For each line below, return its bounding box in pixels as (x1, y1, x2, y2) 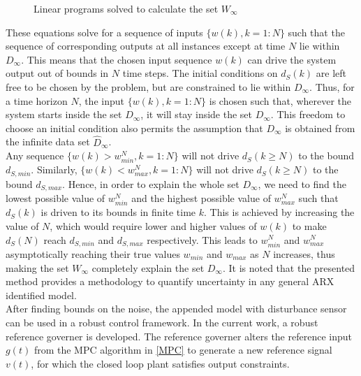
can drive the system (247, 52, 337, 66)
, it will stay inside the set (140, 107, 253, 122)
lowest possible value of (6, 191, 105, 205)
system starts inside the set (6, 107, 122, 122)
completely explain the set (91, 260, 205, 275)
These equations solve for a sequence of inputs (6, 24, 203, 39)
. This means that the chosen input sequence (21, 52, 212, 66)
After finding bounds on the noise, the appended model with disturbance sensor (6, 301, 347, 316)
